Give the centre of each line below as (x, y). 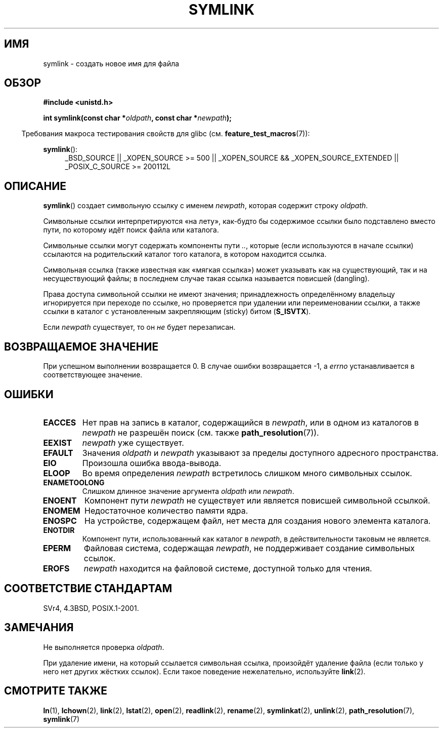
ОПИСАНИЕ (35, 186)
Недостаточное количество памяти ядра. (166, 510)
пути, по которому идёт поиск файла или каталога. (131, 230)
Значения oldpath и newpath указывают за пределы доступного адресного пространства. (260, 453)
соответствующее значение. (93, 375)
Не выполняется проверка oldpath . (104, 647)
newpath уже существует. (133, 442)
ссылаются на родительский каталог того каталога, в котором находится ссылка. (185, 254)
